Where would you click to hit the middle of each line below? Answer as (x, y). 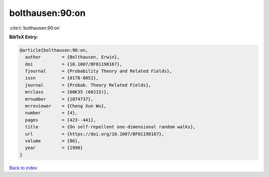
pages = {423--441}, (61, 120)
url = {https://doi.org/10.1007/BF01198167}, (95, 134)
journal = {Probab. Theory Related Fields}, (88, 85)
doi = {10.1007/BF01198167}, (74, 64)
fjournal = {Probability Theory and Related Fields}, (99, 71)
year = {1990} (54, 148)
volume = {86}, (53, 141)
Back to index (23, 168)
